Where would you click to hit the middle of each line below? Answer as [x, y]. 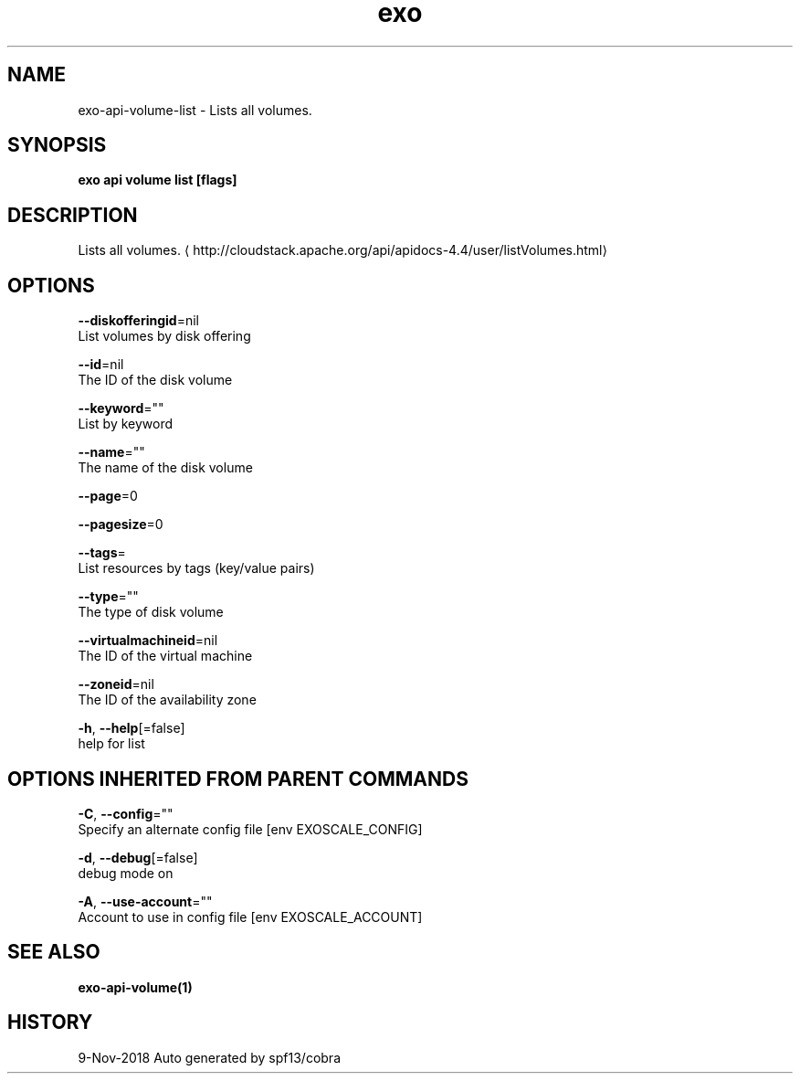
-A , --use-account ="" [145, 901]
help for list [111, 744]
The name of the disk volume [165, 468]
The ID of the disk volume [155, 380]
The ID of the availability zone [167, 700]
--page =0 [108, 496]
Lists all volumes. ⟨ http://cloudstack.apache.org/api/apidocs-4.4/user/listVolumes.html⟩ [342, 250]
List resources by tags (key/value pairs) [196, 568]
